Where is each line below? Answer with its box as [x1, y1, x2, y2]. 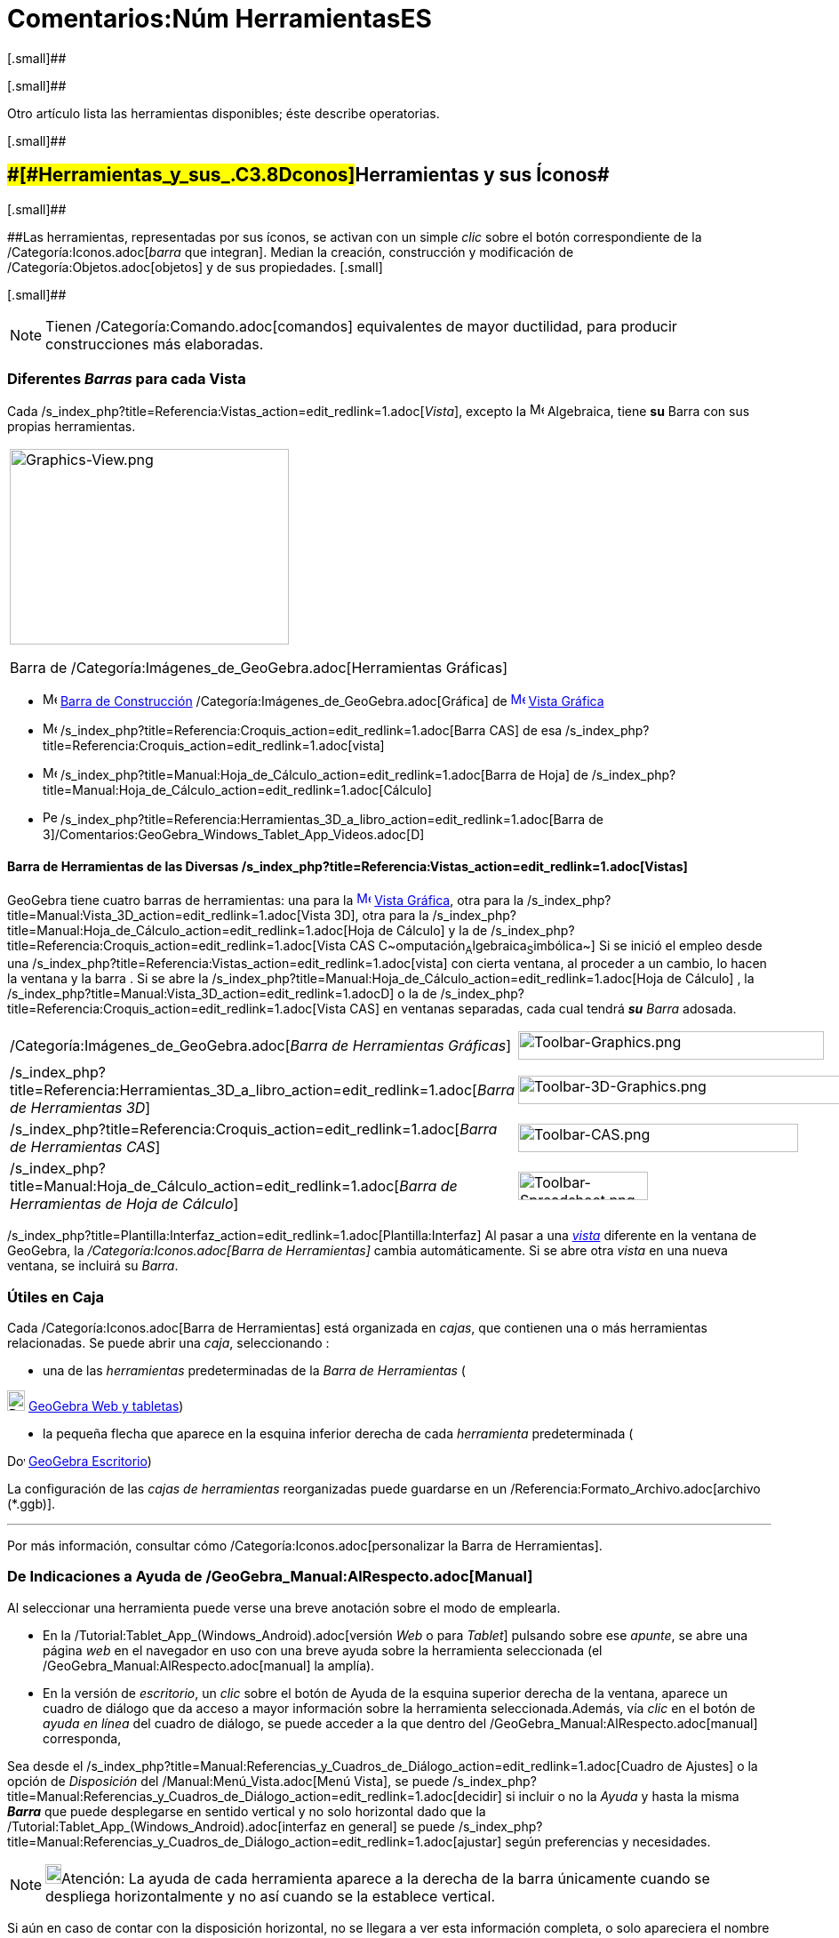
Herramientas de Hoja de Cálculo [10, 1195, 234, 1213]
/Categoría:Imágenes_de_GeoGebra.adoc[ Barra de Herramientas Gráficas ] [10, 1037, 511, 1055]
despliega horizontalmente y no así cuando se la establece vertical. [45, 1886, 496, 1905]
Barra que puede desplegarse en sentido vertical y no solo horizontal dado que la [7, 1803, 486, 1819]
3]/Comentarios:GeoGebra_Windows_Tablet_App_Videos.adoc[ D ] [43, 827, 425, 843]
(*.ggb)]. [7, 1496, 56, 1512]
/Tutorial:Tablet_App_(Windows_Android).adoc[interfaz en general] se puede [7, 1818, 456, 1834]
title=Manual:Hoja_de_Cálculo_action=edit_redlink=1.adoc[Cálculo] [43, 782, 432, 798]
